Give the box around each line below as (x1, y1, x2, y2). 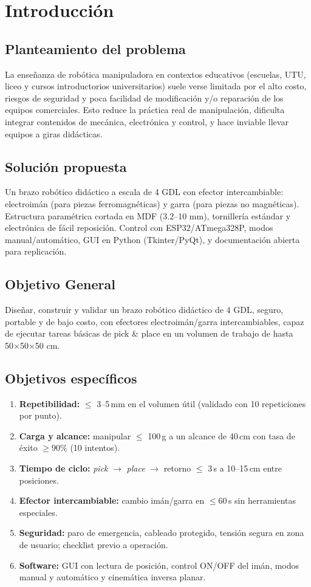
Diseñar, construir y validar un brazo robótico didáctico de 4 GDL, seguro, (5, 303, 284, 316)
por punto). (19, 409, 62, 422)
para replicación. (5, 245, 67, 258)
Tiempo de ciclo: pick (19, 462, 108, 475)
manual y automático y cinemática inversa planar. (19, 571, 206, 583)
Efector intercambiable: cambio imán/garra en (19, 494, 205, 507)
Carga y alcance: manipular (19, 429, 131, 442)
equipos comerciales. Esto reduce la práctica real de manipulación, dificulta (5, 103, 285, 116)
